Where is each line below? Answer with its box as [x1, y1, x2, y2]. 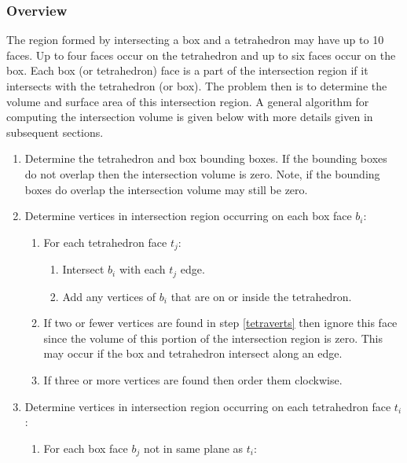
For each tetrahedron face [43, 233, 167, 250]
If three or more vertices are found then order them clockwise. [43, 372, 343, 388]
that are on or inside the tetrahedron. [170, 288, 352, 304]
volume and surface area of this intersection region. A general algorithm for [6, 93, 369, 109]
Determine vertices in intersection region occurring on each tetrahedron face [24, 398, 391, 414]
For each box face [43, 439, 128, 456]
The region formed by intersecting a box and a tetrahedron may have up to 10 [6, 31, 384, 48]
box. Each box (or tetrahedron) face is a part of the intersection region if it [6, 62, 368, 79]
